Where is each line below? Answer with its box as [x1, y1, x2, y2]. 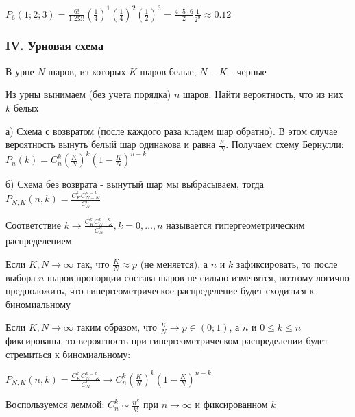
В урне [5, 64, 34, 78]
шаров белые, [140, 64, 197, 78]
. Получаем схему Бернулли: [225, 137, 344, 151]
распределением [5, 233, 72, 248]
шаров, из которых [48, 64, 126, 78]
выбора [5, 270, 36, 284]
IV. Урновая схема [5, 37, 104, 54]
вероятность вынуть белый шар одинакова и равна [5, 137, 216, 151]
